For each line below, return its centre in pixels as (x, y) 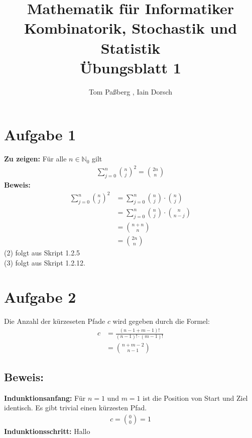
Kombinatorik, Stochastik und (131, 28)
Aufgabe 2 (40, 297)
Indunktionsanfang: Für (45, 398)
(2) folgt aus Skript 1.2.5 (42, 252)
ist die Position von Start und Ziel (195, 398)
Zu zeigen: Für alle (35, 159)
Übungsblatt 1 (131, 67)
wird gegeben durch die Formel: (161, 321)
